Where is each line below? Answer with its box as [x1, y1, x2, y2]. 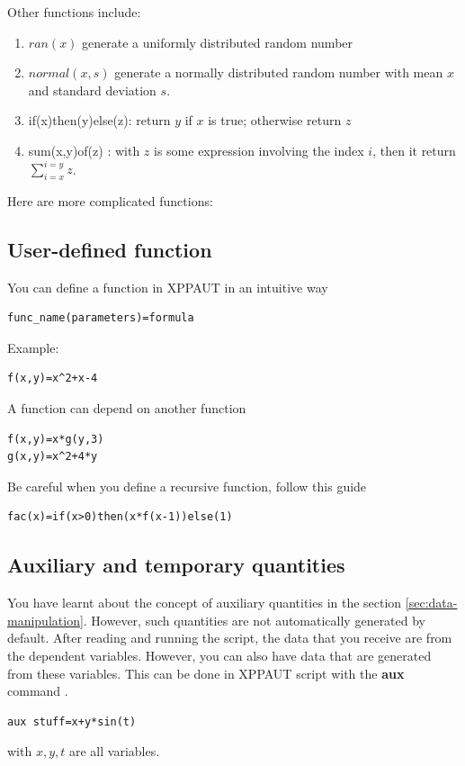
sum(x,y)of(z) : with [28, 140, 140, 159]
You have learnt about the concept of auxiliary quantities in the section [7, 593, 402, 612]
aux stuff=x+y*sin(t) [7, 715, 137, 728]
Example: [7, 338, 59, 356]
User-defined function [7, 235, 212, 263]
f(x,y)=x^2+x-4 [7, 372, 98, 385]
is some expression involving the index [154, 140, 364, 159]
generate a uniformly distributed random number [82, 32, 353, 51]
